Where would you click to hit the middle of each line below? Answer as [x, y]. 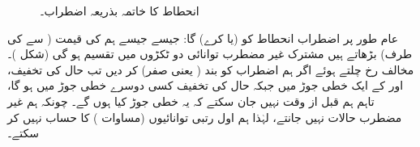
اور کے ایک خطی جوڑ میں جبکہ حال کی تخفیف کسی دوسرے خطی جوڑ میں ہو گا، [206, 85]
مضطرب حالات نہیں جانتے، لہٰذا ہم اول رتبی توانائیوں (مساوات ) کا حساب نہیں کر [205, 117]
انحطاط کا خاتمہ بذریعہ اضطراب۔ [120, 10]
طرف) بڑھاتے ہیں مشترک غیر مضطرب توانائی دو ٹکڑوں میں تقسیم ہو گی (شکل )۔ [210, 54]
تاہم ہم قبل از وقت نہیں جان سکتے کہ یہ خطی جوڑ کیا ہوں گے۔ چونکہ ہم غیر [191, 101]
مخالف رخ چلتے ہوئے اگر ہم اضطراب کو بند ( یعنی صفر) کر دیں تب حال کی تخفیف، [211, 69]
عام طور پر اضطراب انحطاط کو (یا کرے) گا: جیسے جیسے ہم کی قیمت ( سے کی [203, 38]
